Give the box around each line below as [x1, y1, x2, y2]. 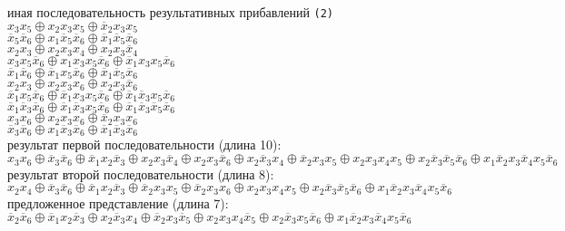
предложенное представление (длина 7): [7, 193, 229, 212]
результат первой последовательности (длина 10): [7, 135, 282, 154]
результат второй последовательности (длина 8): [7, 164, 274, 183]
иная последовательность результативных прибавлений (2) [7, 3, 334, 21]
